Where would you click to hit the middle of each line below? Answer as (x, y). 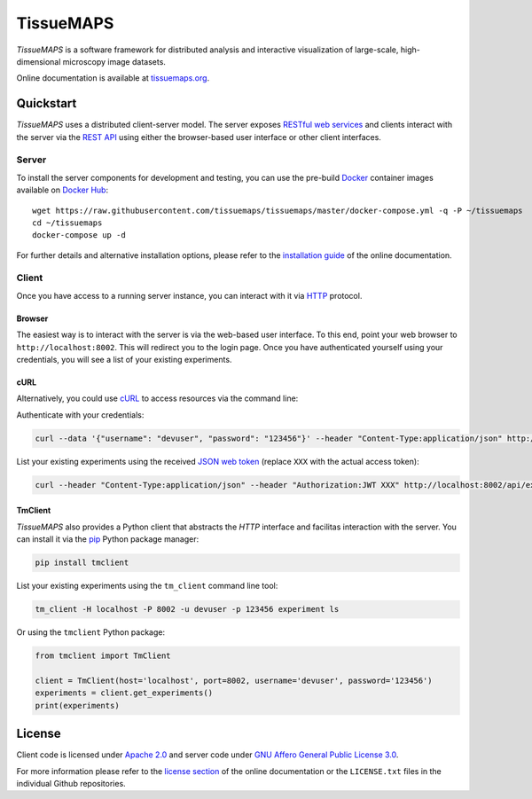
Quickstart (47, 103)
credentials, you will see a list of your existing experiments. (124, 360)
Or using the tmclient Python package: (91, 632)
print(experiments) (77, 705)
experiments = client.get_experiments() (124, 693)
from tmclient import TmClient (103, 656)
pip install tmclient (82, 563)
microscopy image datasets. (114, 61)
